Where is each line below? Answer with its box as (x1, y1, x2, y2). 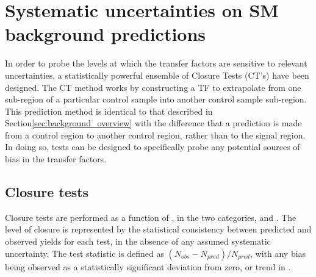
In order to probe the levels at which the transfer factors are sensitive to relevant (5, 57, 307, 70)
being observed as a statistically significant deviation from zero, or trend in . (5, 260, 291, 273)
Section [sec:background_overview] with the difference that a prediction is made (5, 117, 302, 129)
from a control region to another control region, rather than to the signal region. (5, 128, 306, 141)
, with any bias (250, 246, 306, 259)
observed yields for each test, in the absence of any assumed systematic (5, 235, 271, 248)
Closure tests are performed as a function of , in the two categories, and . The (5, 210, 296, 223)
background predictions (5, 21, 206, 46)
